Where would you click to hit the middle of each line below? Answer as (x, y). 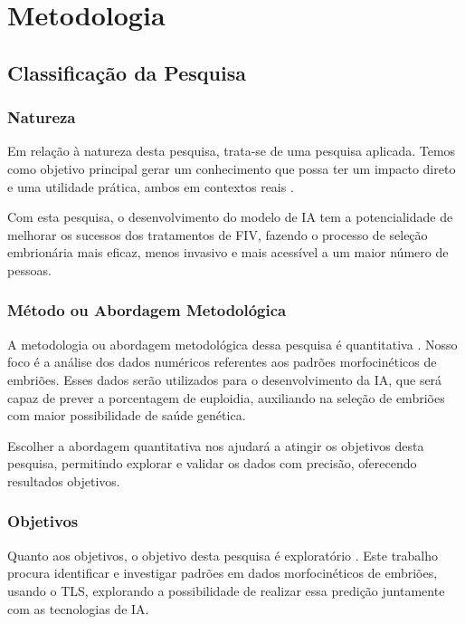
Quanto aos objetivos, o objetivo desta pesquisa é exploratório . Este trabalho (223, 555)
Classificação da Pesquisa (127, 72)
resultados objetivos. (64, 480)
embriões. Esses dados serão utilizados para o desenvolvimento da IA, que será (225, 379)
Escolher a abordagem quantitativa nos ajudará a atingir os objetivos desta (216, 445)
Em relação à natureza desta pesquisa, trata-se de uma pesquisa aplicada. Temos (232, 151)
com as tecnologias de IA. (78, 608)
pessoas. (29, 269)
